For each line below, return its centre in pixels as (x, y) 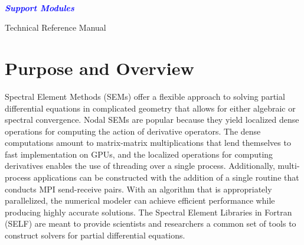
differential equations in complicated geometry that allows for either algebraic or (150, 108)
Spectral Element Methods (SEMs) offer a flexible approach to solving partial (145, 96)
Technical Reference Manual (55, 27)
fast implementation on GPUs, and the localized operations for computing (139, 154)
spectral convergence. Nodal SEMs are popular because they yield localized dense (152, 120)
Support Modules (40, 7)
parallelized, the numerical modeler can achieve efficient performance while (140, 200)
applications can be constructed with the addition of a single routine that (166, 177)
